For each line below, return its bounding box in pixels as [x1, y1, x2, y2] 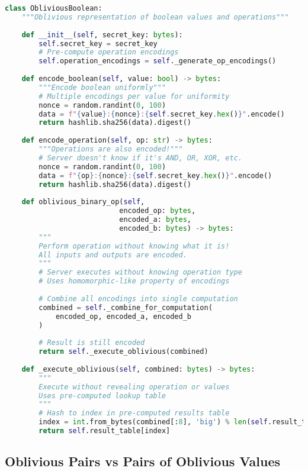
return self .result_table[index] [38, 427, 171, 435]
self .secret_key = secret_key [38, 39, 158, 48]
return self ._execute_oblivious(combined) [38, 347, 208, 356]
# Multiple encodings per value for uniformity [38, 92, 230, 101]
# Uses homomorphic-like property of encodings [38, 277, 230, 286]
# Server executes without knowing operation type [38, 268, 242, 277]
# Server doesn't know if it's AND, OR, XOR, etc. [38, 153, 242, 162]
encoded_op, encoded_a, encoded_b [55, 312, 191, 321]
